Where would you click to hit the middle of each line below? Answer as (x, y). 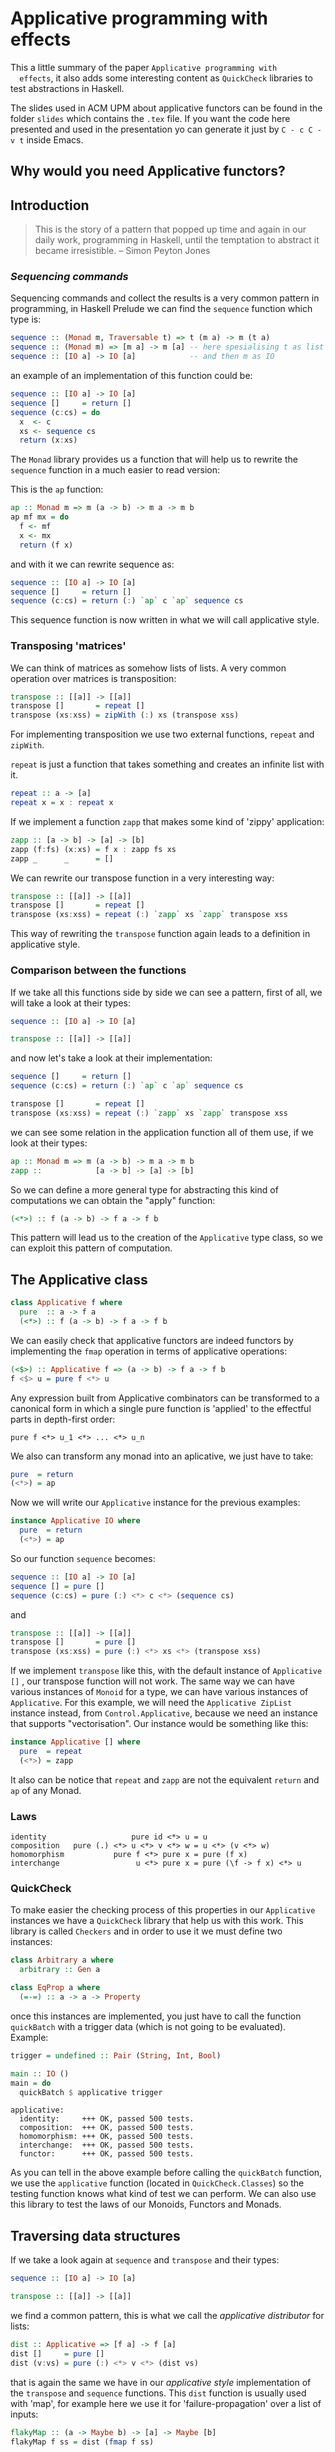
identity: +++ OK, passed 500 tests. (107, 2119)
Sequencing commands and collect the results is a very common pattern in (165, 298)
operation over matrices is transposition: (93, 678)
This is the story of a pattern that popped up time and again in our (170, 229)
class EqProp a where (55, 1988)
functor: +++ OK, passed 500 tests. (107, 2154)
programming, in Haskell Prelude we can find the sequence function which (161, 309)
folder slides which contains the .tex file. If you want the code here (150, 118)
